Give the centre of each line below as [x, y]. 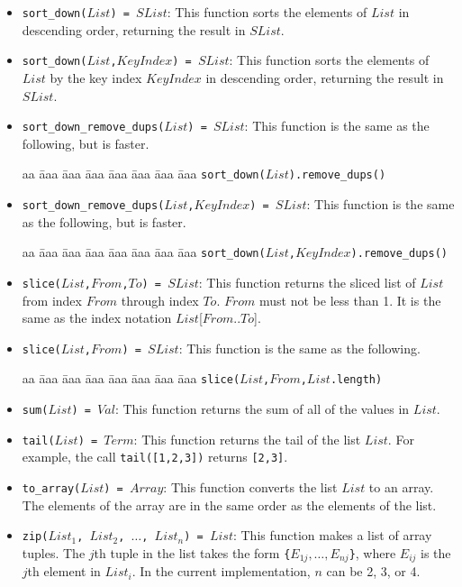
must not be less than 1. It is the [350, 300]
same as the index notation [97, 318]
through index [160, 300]
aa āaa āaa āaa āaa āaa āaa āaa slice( [131, 378]
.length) [356, 380]
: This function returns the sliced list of [307, 282]
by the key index [96, 77]
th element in [64, 571]
